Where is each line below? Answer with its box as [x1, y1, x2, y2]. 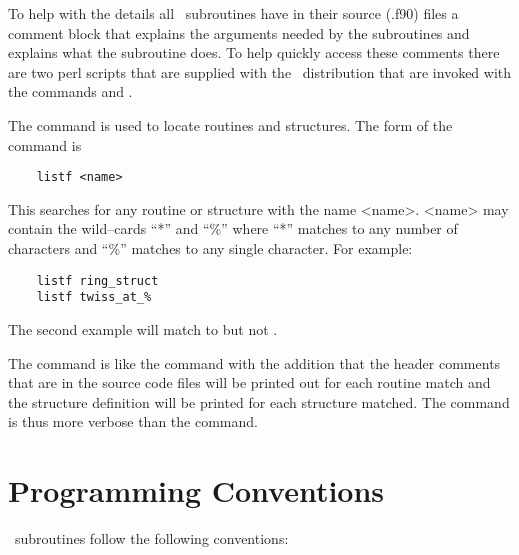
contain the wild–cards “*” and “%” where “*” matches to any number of [8, 218, 458, 239]
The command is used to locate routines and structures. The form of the [8, 114, 453, 135]
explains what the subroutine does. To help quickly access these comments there [8, 42, 500, 63]
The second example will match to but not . [8, 318, 278, 339]
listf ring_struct [36, 273, 159, 288]
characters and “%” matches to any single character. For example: [8, 238, 413, 258]
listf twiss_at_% [36, 290, 152, 305]
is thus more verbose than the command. [8, 411, 258, 432]
